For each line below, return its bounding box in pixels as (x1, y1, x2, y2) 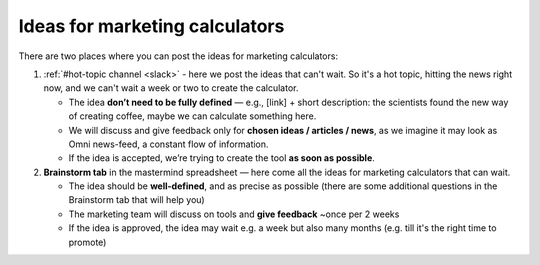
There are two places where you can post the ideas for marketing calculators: (18, 50, 339, 62)
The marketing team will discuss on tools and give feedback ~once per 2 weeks (68, 208, 400, 220)
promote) (68, 236, 107, 248)
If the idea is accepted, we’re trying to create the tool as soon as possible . (68, 152, 375, 164)
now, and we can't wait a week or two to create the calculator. (43, 82, 299, 94)
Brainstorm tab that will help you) (68, 194, 205, 206)
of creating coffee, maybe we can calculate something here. (68, 110, 317, 122)
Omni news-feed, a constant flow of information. (68, 138, 269, 150)
